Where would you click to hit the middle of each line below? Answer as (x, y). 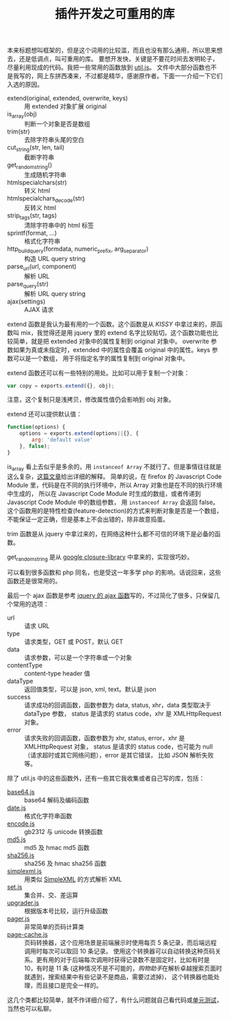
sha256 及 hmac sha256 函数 (66, 864)
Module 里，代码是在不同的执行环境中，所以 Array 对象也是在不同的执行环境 (115, 485)
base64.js (21, 792)
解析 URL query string (55, 293)
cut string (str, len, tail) (36, 148)
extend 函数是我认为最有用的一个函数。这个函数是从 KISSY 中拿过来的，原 (112, 324)
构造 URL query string (55, 258)
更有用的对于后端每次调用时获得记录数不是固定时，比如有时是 (123, 960)
